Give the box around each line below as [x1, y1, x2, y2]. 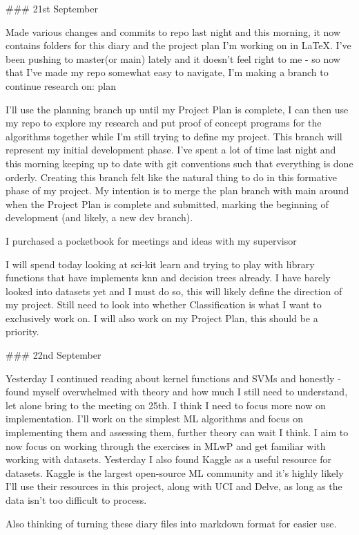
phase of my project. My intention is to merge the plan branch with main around [6, 183, 349, 198]
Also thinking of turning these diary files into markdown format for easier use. [6, 516, 337, 530]
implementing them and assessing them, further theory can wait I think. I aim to [6, 425, 349, 440]
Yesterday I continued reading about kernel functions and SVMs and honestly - [6, 370, 341, 385]
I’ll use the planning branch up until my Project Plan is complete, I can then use [6, 102, 349, 116]
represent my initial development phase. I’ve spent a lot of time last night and [6, 142, 336, 157]
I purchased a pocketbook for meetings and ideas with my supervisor [6, 233, 297, 247]
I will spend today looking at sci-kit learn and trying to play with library [6, 256, 315, 271]
